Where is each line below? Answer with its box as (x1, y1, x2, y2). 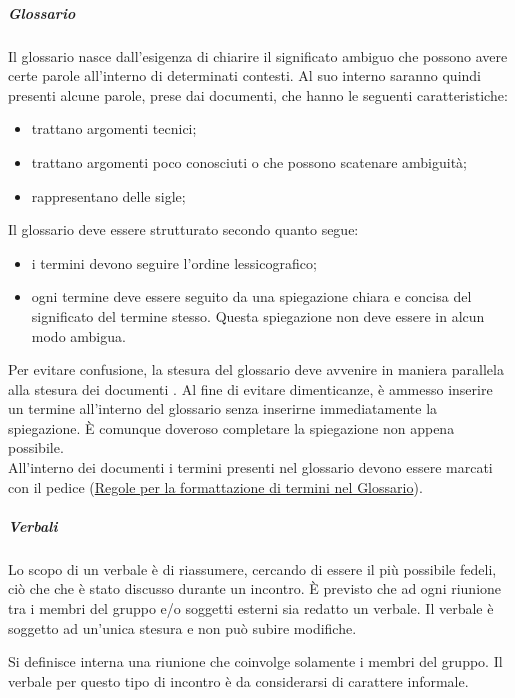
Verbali (8, 515, 58, 536)
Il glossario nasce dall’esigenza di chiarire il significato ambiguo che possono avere (8, 45, 508, 66)
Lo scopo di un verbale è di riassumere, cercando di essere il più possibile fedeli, (8, 558, 497, 579)
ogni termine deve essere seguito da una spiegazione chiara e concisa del (31, 286, 472, 307)
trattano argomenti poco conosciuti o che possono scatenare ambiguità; (31, 151, 467, 172)
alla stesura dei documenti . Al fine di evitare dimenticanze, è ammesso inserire (8, 378, 493, 399)
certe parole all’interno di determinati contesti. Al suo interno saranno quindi (8, 65, 482, 86)
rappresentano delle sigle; (31, 185, 186, 206)
